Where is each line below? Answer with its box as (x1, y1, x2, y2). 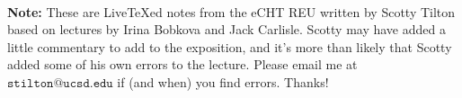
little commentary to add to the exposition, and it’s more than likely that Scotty (7, 37, 452, 56)
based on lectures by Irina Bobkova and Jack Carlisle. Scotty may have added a (7, 20, 446, 39)
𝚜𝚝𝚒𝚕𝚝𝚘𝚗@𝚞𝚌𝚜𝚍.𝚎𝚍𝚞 (7, 76, 113, 90)
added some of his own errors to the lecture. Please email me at (7, 55, 358, 74)
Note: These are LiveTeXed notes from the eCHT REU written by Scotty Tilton (7, 2, 456, 21)
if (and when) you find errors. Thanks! (117, 72, 329, 91)
